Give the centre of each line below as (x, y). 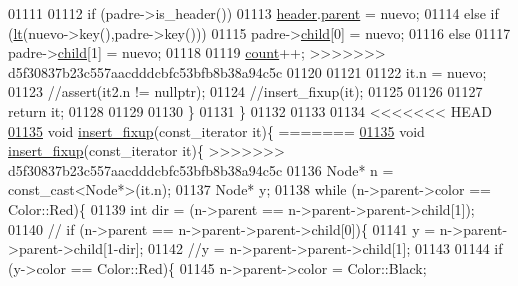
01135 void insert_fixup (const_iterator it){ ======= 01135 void (216, 130)
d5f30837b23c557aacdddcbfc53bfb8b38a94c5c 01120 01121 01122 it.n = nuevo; (247, 71)
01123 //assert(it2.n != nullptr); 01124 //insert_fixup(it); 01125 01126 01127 (245, 91)
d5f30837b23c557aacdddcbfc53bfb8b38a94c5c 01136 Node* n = (201, 169)
